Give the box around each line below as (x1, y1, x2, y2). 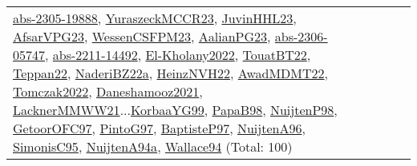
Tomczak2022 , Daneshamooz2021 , (13, 82, 203, 101)
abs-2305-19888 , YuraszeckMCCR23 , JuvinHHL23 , (13, 9, 297, 27)
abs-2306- (274, 27, 328, 45)
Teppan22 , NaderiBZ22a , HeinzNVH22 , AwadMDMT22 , (13, 64, 329, 82)
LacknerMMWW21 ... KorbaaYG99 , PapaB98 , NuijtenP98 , (13, 101, 338, 119)
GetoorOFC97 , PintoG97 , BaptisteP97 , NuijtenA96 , (13, 119, 306, 137)
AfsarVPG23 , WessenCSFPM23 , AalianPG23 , (13, 27, 271, 45)
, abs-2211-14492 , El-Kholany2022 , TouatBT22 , (45, 45, 311, 64)
